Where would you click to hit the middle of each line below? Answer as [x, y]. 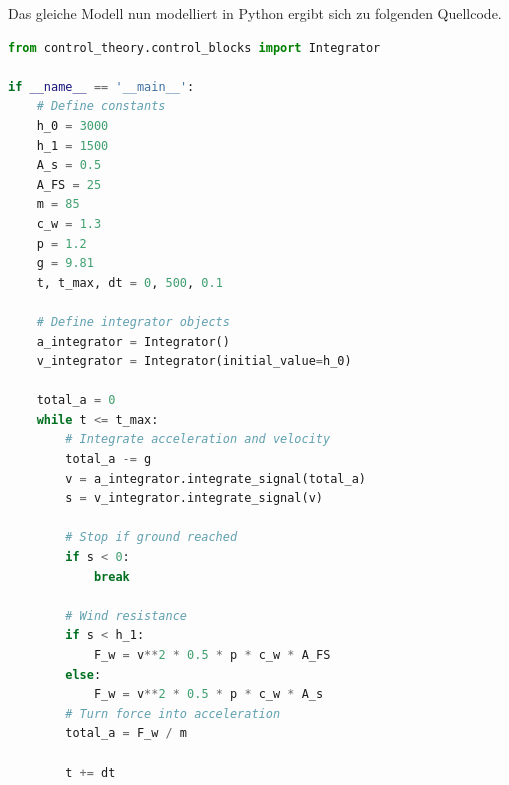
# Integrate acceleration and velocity [198, 439]
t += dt [90, 772]
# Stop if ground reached [151, 537]
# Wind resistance [126, 615]
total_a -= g [108, 459]
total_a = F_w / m [126, 733]
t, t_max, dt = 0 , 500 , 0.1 [129, 282]
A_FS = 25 [69, 184]
